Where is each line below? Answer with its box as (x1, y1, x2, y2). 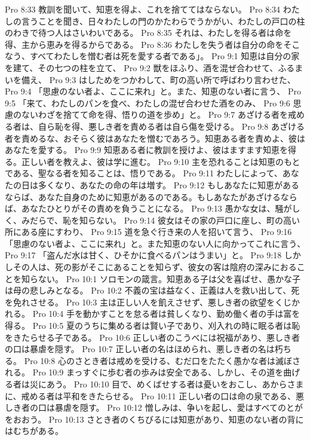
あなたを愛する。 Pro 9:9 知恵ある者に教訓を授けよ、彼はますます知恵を (5, 143, 288, 156)
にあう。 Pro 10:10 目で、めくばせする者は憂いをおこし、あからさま (38, 378, 304, 390)
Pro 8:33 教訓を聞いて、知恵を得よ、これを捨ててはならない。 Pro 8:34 (5, 3, 281, 15)
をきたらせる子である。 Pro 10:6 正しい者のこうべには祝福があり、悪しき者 (5, 331, 300, 343)
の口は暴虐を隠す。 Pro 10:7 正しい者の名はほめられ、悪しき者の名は (5, 343, 275, 355)
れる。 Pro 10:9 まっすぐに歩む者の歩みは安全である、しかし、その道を (5, 366, 284, 378)
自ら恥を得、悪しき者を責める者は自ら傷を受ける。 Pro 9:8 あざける (38, 120, 305, 132)
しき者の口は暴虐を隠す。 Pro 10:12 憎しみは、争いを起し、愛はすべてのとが (5, 401, 303, 414)
